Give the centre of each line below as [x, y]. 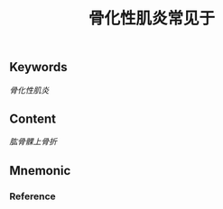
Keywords [38, 67]
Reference [33, 196]
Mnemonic [40, 171]
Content [33, 119]
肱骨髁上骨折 [33, 141]
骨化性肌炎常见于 [151, 18]
